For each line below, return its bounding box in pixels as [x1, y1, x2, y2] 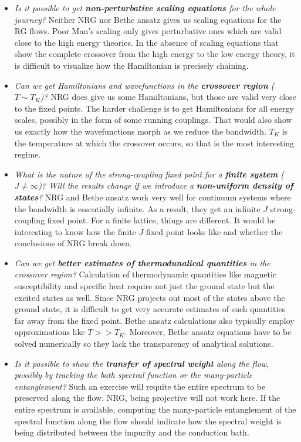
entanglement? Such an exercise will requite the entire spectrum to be [14, 380, 266, 392]
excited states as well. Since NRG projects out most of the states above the [14, 291, 285, 303]
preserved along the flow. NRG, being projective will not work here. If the [14, 391, 280, 404]
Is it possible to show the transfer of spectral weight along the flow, [14, 357, 269, 369]
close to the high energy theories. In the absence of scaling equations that [14, 36, 279, 48]
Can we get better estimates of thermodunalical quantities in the [14, 256, 270, 269]
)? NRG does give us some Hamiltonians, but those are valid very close [40, 91, 296, 103]
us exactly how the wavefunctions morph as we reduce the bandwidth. [14, 125, 267, 137]
